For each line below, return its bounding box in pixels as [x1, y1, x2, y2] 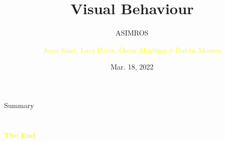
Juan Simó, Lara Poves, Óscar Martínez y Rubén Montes [43, 44, 221, 55]
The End [4, 129, 36, 140]
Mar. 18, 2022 [110, 61, 154, 72]
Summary [4, 99, 34, 110]
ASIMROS [115, 27, 149, 38]
